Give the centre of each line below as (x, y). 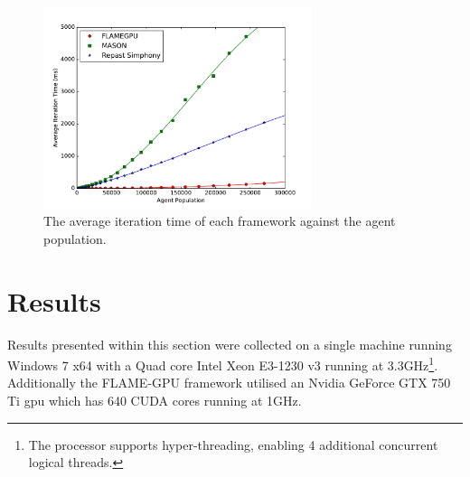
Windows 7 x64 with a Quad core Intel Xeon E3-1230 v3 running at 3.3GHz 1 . (223, 364)
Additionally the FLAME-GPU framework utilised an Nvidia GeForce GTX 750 (229, 383)
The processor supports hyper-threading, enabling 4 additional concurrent (233, 444)
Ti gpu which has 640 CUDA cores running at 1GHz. (155, 400)
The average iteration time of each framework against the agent (220, 221)
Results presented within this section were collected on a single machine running (230, 344)
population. (75, 238)
